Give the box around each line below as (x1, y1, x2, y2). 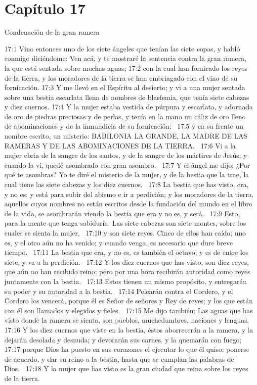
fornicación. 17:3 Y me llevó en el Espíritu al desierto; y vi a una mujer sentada (4, 82, 246, 93)
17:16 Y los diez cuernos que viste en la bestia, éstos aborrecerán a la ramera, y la (4, 324, 254, 335)
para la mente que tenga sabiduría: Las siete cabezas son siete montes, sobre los (4, 218, 246, 228)
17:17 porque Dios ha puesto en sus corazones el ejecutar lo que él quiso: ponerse (4, 344, 250, 354)
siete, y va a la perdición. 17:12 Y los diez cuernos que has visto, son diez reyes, (4, 256, 249, 267)
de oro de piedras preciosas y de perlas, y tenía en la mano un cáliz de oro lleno (4, 111, 246, 121)
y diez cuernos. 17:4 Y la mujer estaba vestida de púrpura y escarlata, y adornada (4, 101, 253, 112)
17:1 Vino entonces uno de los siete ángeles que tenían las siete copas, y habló (4, 43, 240, 53)
